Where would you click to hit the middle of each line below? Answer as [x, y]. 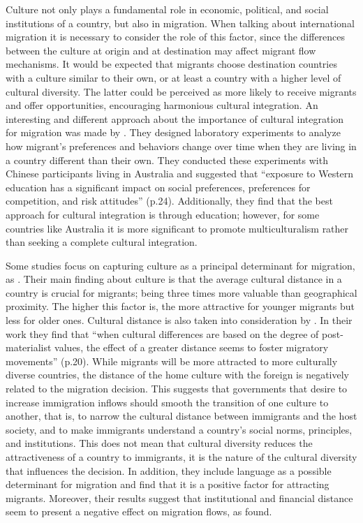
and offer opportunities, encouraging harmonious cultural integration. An [162, 105]
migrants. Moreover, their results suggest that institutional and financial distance [179, 498]
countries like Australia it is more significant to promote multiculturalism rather [177, 228]
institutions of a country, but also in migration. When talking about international [180, 23]
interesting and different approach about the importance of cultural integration [175, 118]
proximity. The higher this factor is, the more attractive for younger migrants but [180, 306]
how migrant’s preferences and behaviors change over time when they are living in [181, 146]
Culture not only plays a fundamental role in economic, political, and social [167, 9]
